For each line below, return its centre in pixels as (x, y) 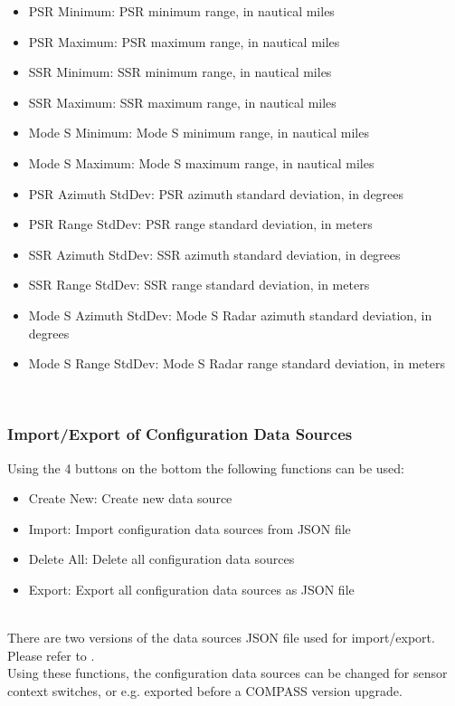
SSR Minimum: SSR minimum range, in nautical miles (180, 72)
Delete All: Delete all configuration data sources (161, 559)
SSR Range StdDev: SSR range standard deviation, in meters (199, 285)
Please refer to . (51, 655)
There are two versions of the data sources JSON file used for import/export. (221, 638)
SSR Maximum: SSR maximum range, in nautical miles (182, 102)
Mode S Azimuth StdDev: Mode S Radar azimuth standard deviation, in (230, 315)
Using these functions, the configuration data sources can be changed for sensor (227, 673)
